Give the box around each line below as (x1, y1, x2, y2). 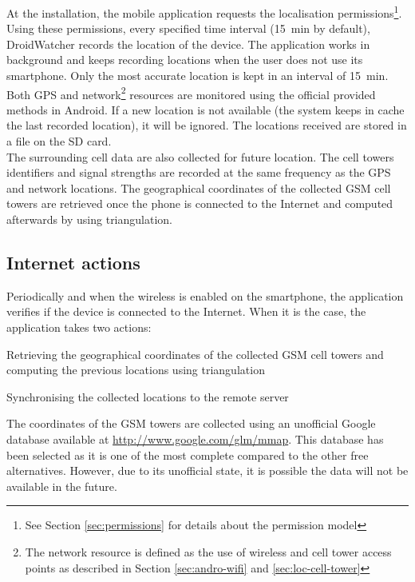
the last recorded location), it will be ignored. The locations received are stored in (6, 117, 407, 134)
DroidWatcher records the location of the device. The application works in (6, 35, 370, 52)
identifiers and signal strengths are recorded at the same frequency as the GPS (6, 164, 391, 181)
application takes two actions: (6, 319, 152, 336)
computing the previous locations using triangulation (6, 361, 265, 378)
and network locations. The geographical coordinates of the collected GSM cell (6, 179, 391, 196)
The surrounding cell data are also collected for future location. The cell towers (6, 148, 394, 165)
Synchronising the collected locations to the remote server (6, 388, 289, 405)
